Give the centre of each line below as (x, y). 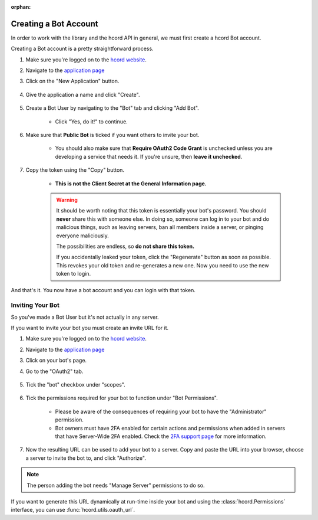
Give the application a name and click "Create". (83, 94)
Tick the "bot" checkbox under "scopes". (76, 384)
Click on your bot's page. (56, 361)
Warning (67, 200)
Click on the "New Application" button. (72, 81)
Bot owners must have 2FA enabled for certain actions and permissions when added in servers (170, 428)
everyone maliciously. (82, 236)
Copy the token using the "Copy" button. (75, 170)
